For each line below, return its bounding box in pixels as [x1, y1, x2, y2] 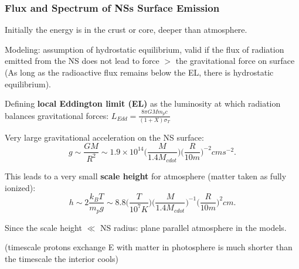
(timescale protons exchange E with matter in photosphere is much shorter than [5, 241, 293, 253]
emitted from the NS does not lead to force [5, 55, 159, 67]
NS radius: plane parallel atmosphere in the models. [100, 221, 287, 233]
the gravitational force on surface [175, 55, 295, 67]
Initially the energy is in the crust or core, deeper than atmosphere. [5, 23, 247, 36]
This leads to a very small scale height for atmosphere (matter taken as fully [5, 169, 287, 182]
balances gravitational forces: [5, 109, 109, 121]
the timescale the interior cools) [5, 252, 118, 264]
